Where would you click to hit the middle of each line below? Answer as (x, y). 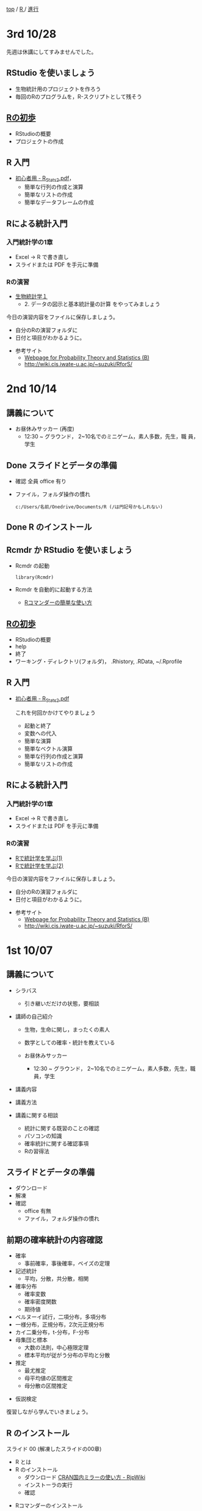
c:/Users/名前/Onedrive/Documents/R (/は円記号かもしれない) (89, 507)
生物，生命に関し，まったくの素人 (67, 1029)
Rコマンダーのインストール (49, 1505)
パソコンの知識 (43, 1136)
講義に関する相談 (37, 1115)
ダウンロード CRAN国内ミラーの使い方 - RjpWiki (85, 1477)
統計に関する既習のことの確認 (62, 1128)
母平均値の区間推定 (49, 1378)
